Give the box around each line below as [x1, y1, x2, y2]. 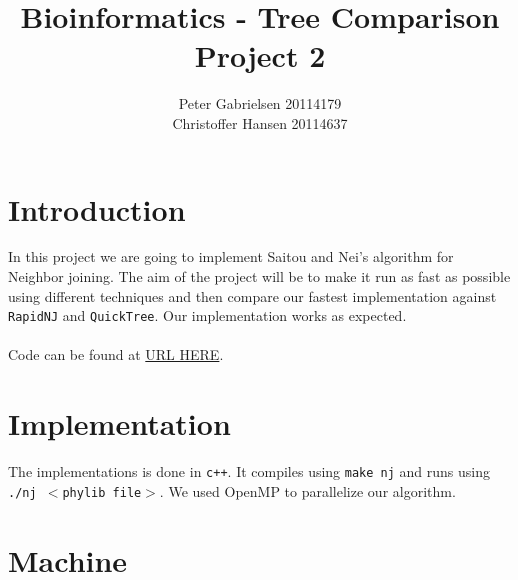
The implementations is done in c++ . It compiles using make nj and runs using [8, 461, 491, 482]
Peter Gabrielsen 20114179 [178, 93, 342, 114]
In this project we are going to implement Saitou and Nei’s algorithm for [8, 246, 454, 267]
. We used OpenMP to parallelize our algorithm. [159, 480, 456, 501]
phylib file [62, 485, 142, 500]
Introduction [8, 188, 186, 229]
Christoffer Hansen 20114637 [172, 112, 348, 133]
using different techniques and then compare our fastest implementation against [8, 285, 497, 306]
